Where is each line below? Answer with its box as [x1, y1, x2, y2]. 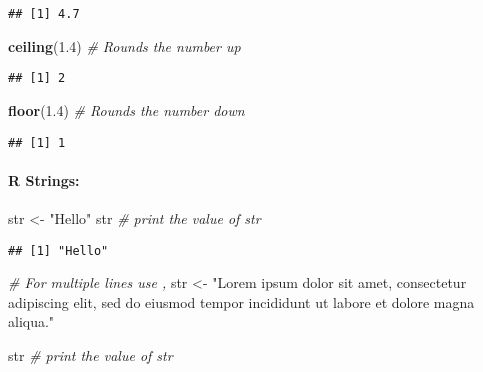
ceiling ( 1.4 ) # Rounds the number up [8, 35, 241, 56]
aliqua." [8, 311, 55, 332]
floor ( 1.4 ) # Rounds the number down [8, 99, 245, 120]
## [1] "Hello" [8, 243, 109, 258]
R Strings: [8, 169, 80, 190]
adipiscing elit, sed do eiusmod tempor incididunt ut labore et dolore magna [8, 291, 475, 312]
